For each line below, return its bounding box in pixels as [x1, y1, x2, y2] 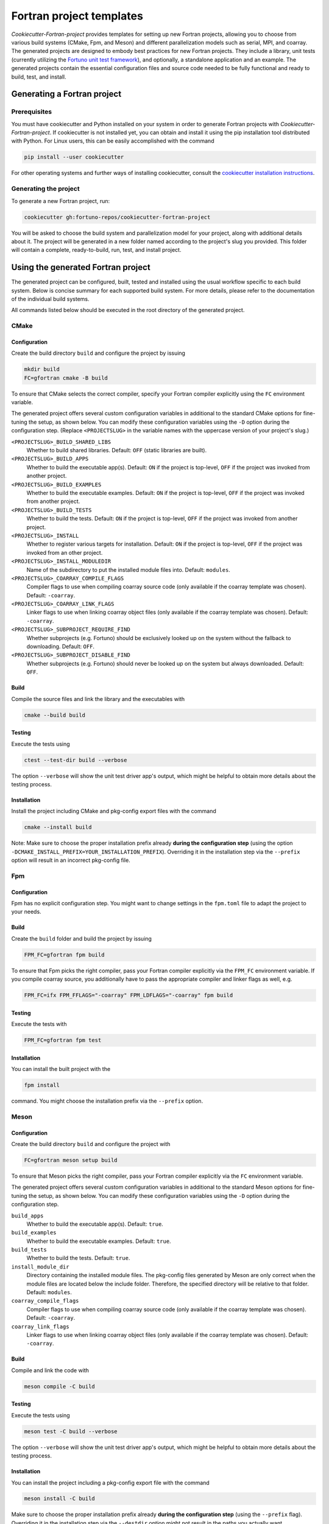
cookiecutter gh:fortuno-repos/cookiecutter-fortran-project [24, 213, 211, 221]
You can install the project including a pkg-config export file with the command [11, 1479, 210, 1486]
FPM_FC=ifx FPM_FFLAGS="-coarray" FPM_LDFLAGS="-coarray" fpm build [24, 992, 233, 999]
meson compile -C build [24, 1383, 96, 1390]
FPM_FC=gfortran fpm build [24, 951, 105, 958]
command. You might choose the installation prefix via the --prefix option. [11, 1097, 203, 1105]
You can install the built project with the [11, 1066, 111, 1073]
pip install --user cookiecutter [24, 154, 124, 161]
